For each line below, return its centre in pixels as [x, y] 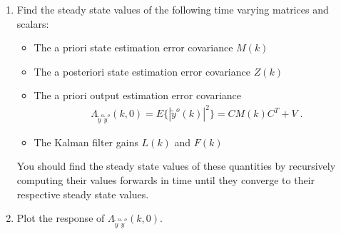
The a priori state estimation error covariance [133, 47]
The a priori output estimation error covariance [138, 95]
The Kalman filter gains [86, 142]
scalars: [33, 23]
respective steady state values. [83, 194]
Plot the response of [61, 218]
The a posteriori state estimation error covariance [142, 71]
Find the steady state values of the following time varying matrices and [173, 9]
